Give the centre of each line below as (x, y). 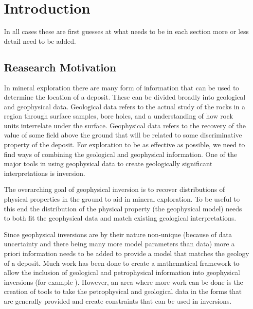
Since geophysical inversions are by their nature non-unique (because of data (118, 234)
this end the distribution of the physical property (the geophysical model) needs (123, 208)
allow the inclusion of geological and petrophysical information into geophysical (122, 272)
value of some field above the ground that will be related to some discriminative (123, 135)
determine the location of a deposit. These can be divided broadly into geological (125, 97)
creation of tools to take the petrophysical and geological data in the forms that (123, 291)
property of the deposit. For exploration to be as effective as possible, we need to (125, 145)
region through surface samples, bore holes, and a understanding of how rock (118, 116)
